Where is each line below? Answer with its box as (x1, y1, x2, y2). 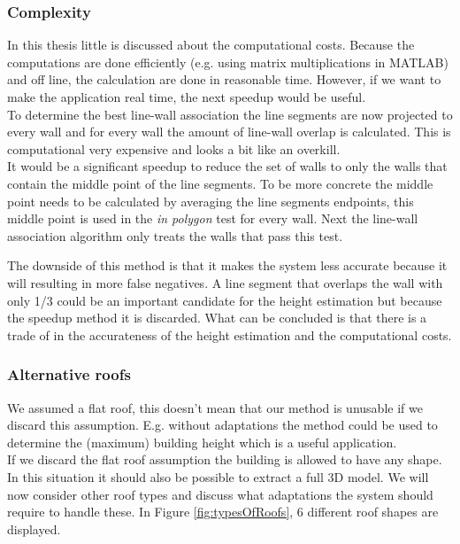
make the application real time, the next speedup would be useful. (7, 88, 366, 105)
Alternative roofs (7, 363, 131, 385)
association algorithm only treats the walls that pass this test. (7, 226, 343, 245)
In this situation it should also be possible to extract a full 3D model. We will (7, 467, 429, 486)
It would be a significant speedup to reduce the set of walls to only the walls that (7, 157, 448, 175)
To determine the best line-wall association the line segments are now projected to (7, 105, 453, 123)
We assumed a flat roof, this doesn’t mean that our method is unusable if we (7, 398, 423, 416)
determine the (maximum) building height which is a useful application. (7, 432, 397, 451)
